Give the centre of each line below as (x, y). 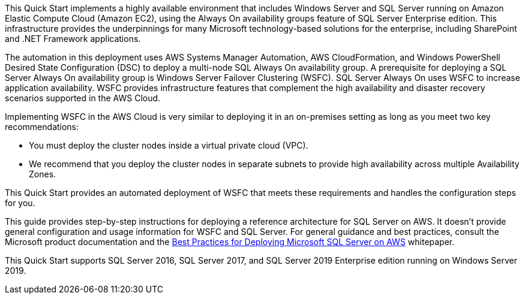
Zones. (43, 174)
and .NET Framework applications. (73, 39)
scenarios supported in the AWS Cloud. (83, 98)
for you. (20, 203)
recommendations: (42, 127)
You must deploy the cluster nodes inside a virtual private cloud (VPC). (169, 145)
